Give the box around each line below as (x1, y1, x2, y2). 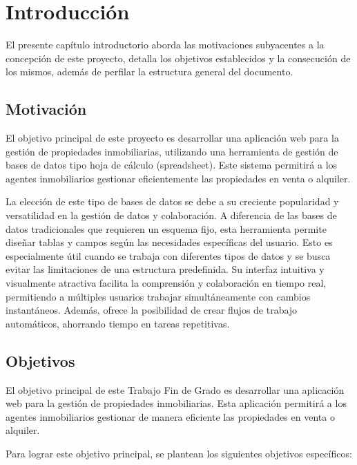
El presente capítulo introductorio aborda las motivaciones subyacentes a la (6, 37, 325, 52)
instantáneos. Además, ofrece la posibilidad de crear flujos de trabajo (6, 303, 298, 317)
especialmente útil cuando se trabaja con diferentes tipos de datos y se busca (6, 248, 331, 263)
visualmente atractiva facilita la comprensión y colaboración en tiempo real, (6, 276, 327, 290)
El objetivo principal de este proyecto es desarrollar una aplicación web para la (6, 131, 339, 145)
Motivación (6, 98, 87, 120)
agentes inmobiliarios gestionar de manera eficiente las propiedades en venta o (6, 409, 335, 424)
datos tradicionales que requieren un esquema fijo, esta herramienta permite (6, 221, 327, 236)
